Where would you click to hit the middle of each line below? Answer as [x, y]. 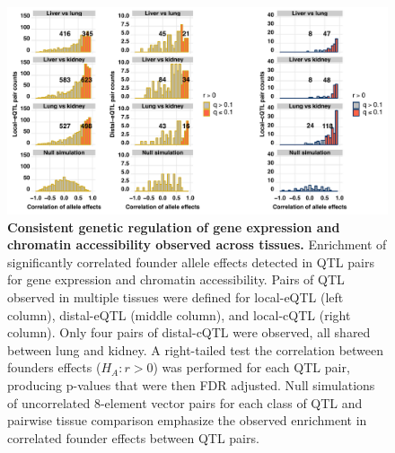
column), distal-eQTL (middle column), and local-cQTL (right [179, 314]
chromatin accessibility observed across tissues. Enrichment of [197, 244]
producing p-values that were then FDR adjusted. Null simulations [191, 384]
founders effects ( [54, 367]
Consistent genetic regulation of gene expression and [174, 226]
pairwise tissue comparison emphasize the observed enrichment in [187, 420]
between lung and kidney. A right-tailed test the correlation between [196, 349]
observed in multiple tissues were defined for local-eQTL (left [176, 297]
